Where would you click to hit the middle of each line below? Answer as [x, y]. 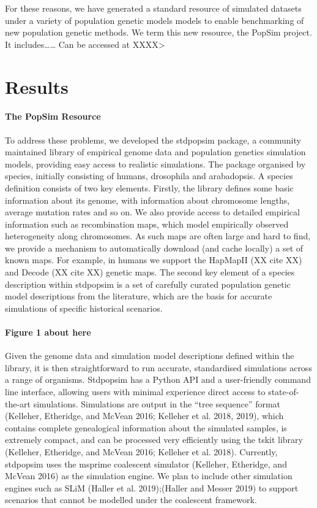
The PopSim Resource [53, 116]
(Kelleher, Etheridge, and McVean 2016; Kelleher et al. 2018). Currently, [141, 452]
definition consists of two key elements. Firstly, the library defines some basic [149, 187]
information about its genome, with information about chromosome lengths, [147, 200]
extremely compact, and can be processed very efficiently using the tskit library [154, 440]
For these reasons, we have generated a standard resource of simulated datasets [153, 8]
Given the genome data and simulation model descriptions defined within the [150, 356]
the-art [18, 403]
